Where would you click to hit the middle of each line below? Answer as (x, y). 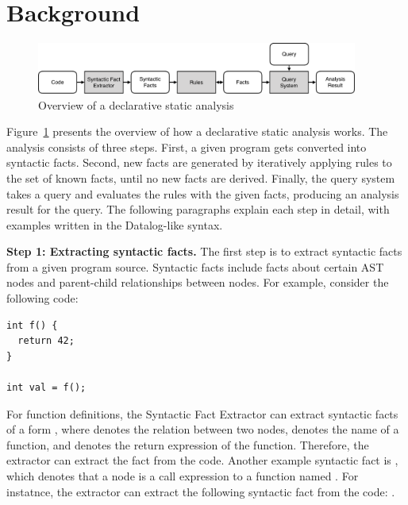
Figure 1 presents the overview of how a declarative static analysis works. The (197, 131)
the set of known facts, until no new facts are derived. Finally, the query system (201, 177)
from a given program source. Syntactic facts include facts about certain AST (195, 266)
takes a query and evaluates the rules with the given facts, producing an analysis (203, 193)
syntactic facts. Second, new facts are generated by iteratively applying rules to (199, 162)
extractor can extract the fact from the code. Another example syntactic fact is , (202, 460)
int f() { (32, 325)
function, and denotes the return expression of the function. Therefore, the (188, 444)
